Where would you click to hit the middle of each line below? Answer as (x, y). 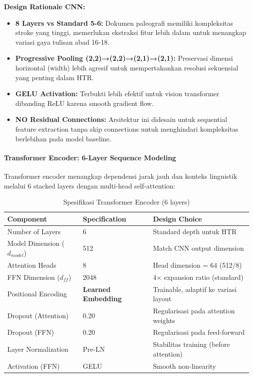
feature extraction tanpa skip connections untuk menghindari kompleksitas (127, 129)
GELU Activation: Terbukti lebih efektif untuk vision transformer (117, 94)
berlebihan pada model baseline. (63, 138)
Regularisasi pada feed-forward (199, 332)
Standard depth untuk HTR (195, 231)
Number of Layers (34, 231)
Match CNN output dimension (199, 248)
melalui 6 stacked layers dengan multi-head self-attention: (90, 185)
